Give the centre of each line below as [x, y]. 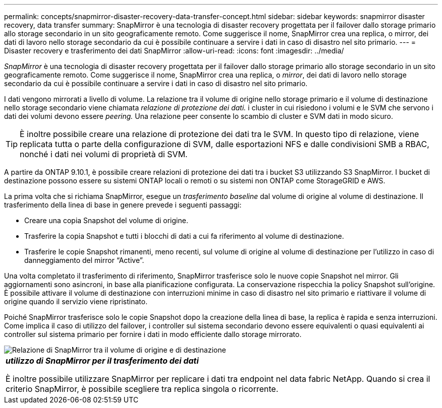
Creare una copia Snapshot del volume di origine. [106, 220]
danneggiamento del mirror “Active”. [84, 260]
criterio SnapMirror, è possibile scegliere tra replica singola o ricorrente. [142, 389]
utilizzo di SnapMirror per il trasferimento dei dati [102, 361]
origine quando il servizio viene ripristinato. [76, 301]
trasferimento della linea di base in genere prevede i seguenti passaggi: [123, 205]
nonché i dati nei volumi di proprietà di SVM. [104, 154]
